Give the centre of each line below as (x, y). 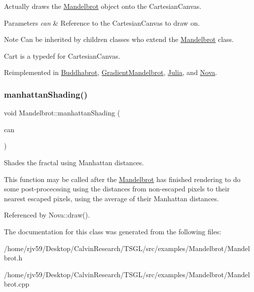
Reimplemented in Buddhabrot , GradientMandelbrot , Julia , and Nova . (111, 72)
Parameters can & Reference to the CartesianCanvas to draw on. (102, 22)
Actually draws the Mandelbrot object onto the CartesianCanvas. (103, 6)
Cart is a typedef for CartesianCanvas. (62, 55)
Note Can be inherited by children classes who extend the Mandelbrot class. (119, 39)
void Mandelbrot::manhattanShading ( (62, 113)
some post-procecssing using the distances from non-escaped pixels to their (117, 189)
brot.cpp (17, 284)
